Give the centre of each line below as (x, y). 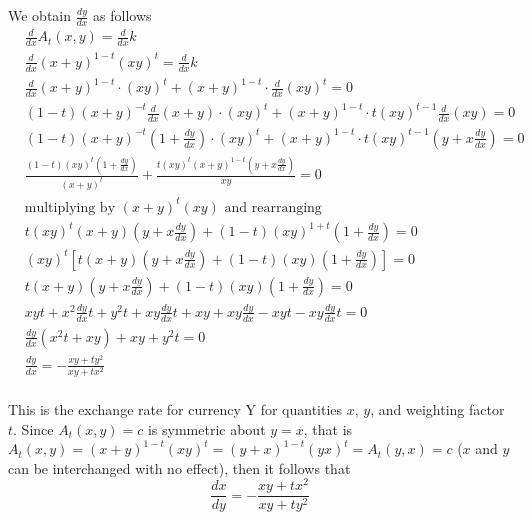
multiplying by (70, 207)
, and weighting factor (437, 408)
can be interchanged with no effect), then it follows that (179, 467)
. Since (33, 428)
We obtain (40, 15)
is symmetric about (206, 428)
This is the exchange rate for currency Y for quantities (175, 408)
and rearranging (273, 207)
